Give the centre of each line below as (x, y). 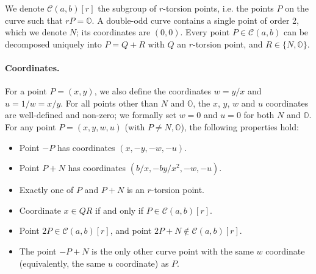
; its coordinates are (113, 32)
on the (297, 8)
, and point (131, 230)
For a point (26, 91)
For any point (31, 126)
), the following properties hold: (240, 126)
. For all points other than (110, 103)
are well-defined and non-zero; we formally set (91, 115)
